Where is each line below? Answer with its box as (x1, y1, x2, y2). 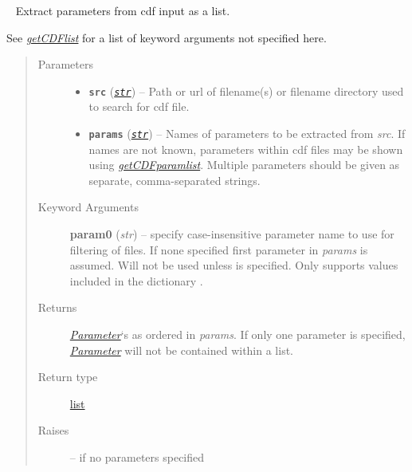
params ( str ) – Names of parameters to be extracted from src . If (88, 125, 406, 142)
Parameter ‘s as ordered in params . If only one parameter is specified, (69, 326, 406, 343)
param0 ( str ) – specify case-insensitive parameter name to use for (69, 226, 394, 242)
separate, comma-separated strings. (88, 171, 261, 188)
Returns (37, 299, 77, 316)
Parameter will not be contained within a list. (69, 341, 294, 358)
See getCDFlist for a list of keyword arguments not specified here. (6, 29, 327, 45)
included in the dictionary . (69, 272, 203, 289)
